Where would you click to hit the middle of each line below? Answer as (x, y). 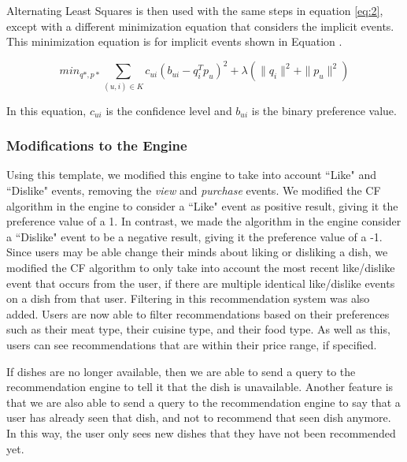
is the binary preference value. (324, 110)
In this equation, (46, 110)
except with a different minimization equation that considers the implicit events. (200, 26)
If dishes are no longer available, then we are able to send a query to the (181, 371)
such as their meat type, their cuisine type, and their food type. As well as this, (198, 329)
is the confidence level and (169, 110)
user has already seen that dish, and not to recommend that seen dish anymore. (199, 417)
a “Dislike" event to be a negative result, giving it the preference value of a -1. (194, 236)
